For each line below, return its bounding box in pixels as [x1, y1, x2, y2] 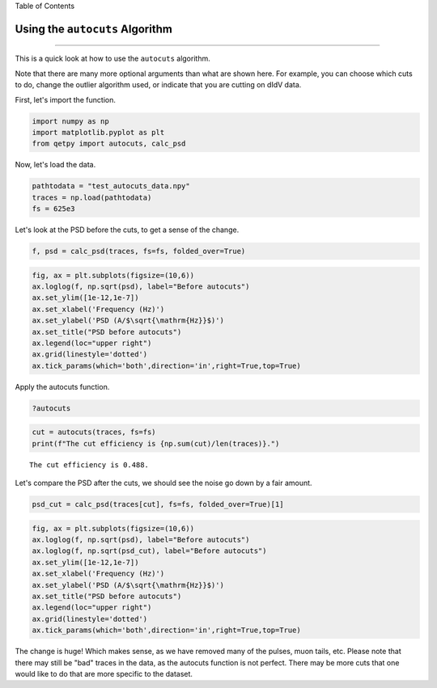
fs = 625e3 [32, 205, 75, 213]
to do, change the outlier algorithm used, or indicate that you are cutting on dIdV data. [15, 80, 302, 90]
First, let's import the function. [15, 95, 117, 104]
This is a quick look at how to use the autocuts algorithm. [15, 53, 210, 64]
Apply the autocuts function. [15, 382, 110, 391]
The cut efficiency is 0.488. [29, 460, 150, 469]
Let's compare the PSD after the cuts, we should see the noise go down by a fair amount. [15, 478, 312, 488]
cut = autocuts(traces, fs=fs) [32, 428, 157, 437]
